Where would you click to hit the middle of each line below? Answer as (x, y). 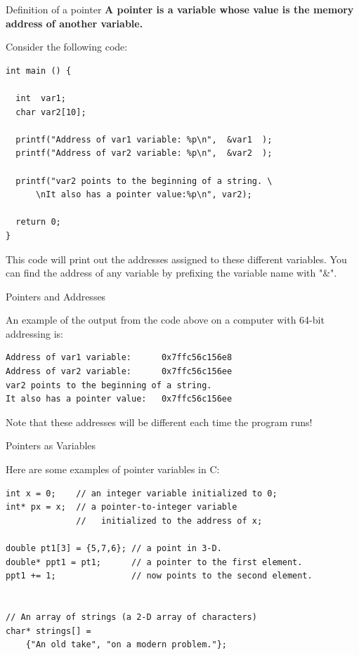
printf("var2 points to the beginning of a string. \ (144, 181)
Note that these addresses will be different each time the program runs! (159, 422)
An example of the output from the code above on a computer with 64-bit (165, 320)
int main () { (39, 71)
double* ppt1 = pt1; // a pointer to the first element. (154, 562)
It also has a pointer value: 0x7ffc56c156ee (119, 399)
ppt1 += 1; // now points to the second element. (159, 576)
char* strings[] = (48, 631)
